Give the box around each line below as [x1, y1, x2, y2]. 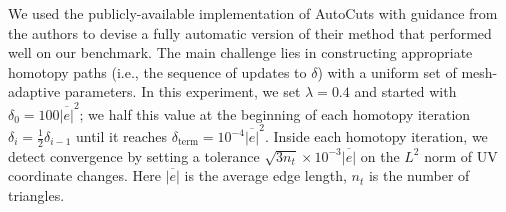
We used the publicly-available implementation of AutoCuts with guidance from [8, 3, 498, 23]
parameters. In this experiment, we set [64, 81, 301, 102]
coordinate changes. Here [8, 165, 161, 186]
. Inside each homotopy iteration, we [264, 126, 488, 146]
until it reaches [75, 126, 168, 146]
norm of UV [424, 145, 498, 166]
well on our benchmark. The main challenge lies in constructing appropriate [8, 42, 473, 63]
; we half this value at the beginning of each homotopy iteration [79, 103, 471, 124]
